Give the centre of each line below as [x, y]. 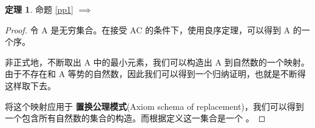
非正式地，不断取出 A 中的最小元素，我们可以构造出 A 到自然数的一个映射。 [157, 62]
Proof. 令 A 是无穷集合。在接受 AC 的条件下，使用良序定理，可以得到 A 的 [153, 29]
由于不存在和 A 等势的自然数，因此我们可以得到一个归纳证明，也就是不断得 [155, 74]
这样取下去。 [30, 85]
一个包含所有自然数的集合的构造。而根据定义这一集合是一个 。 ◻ [135, 118]
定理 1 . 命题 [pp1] [39, 9]
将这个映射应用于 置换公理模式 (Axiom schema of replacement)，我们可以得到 [154, 106]
